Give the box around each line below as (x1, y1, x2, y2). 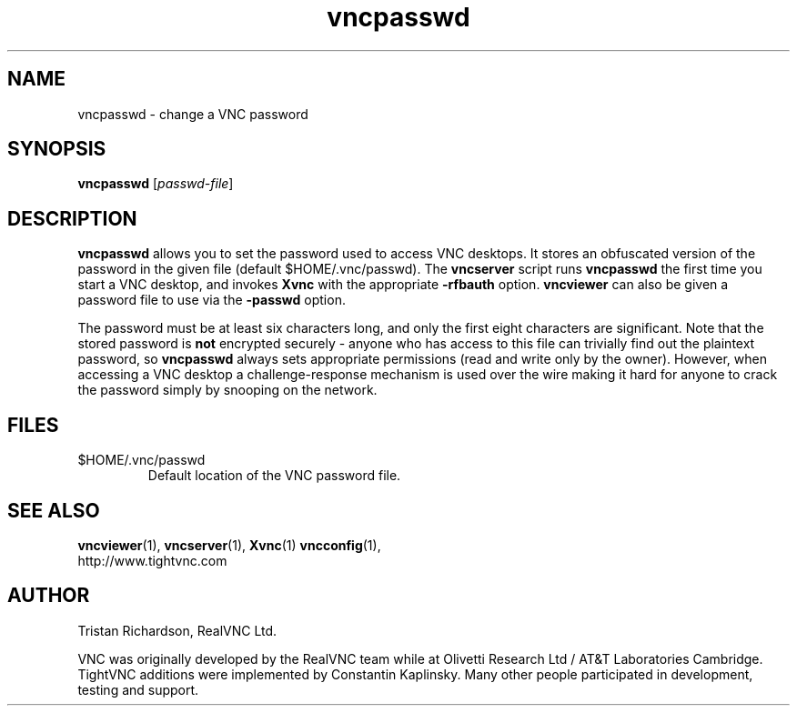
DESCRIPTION (7, 206, 137, 230)
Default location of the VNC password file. (147, 467, 401, 484)
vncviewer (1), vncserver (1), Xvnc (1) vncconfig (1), (77, 537, 381, 553)
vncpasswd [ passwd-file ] (77, 176, 234, 192)
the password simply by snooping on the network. (77, 382, 378, 398)
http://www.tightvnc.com (77, 552, 227, 568)
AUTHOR (7, 584, 90, 608)
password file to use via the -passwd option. (77, 292, 346, 308)
